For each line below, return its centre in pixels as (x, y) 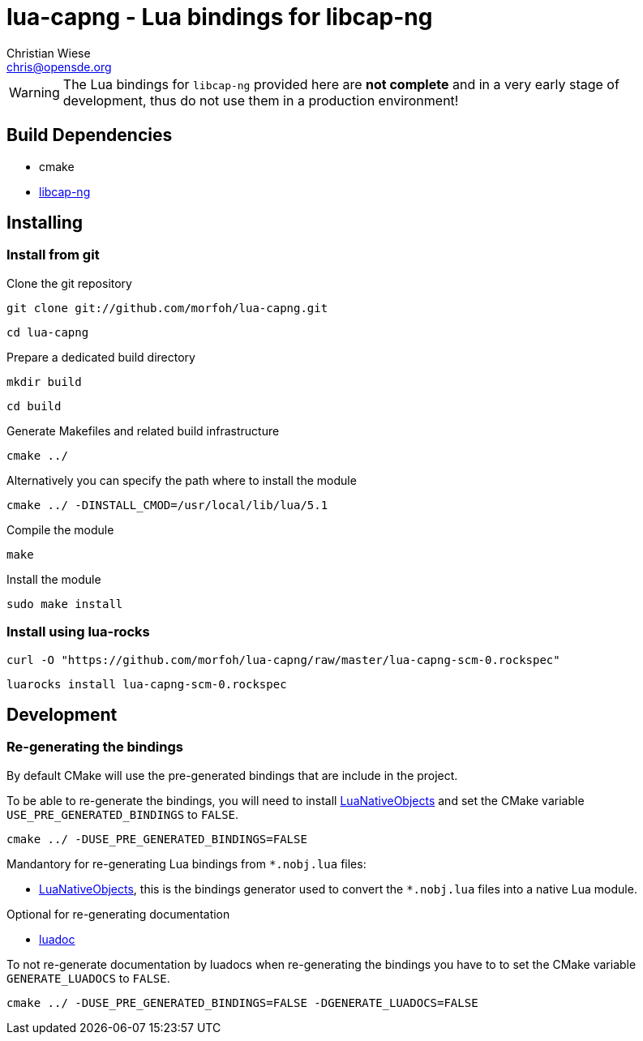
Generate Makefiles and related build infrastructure (143, 431)
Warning (34, 92)
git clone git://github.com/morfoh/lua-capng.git (167, 308)
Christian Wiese (49, 53)
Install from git (53, 255)
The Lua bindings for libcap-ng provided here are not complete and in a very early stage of (341, 84)
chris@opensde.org (59, 66)
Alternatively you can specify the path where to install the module (182, 480)
